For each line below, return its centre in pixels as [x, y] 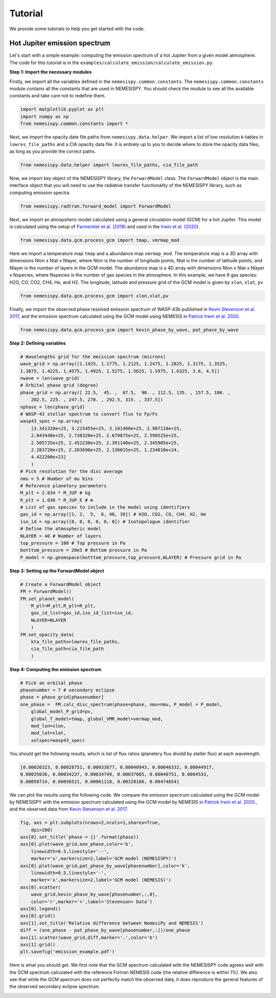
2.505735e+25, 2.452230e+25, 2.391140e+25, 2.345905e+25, [105, 443]
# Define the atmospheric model [61, 529]
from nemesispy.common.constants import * [74, 124]
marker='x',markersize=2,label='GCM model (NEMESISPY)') [104, 859]
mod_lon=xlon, [49, 726]
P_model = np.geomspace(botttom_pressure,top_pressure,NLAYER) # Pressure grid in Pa [131, 557]
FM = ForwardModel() [46, 591]
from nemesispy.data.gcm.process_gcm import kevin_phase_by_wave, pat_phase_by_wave [129, 330]
